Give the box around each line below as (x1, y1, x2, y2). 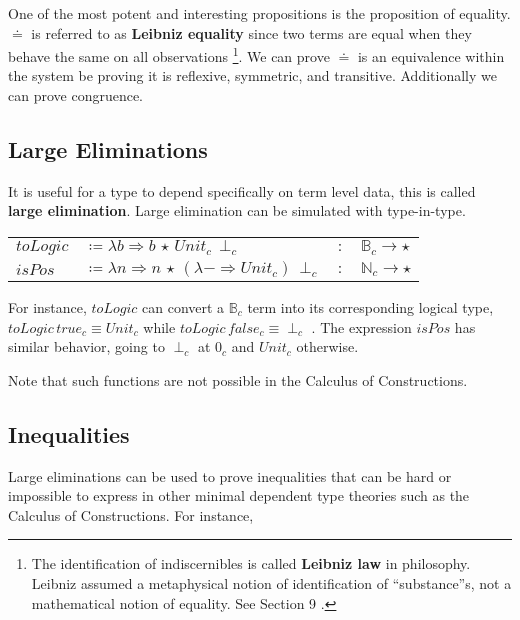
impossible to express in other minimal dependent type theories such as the (8, 485, 470, 506)
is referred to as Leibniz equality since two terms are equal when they (31, 22, 472, 43)
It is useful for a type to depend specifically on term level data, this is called (8, 180, 476, 201)
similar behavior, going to (8, 336, 165, 357)
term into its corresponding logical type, (247, 297, 494, 318)
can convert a (142, 297, 225, 318)
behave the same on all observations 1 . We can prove (8, 43, 330, 66)
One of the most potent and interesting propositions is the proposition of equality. (8, 3, 511, 23)
